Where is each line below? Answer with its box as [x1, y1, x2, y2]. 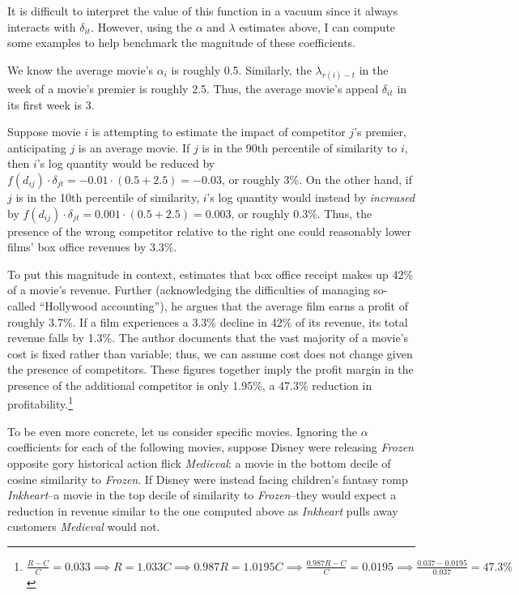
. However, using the [91, 18, 193, 35]
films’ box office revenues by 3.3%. [7, 238, 177, 255]
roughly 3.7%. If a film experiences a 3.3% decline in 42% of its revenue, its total [7, 313, 408, 330]
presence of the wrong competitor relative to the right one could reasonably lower [7, 222, 411, 239]
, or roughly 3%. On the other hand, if [221, 170, 412, 187]
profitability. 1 [7, 393, 73, 413]
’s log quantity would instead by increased [206, 188, 415, 205]
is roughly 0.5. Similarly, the [171, 61, 312, 78]
